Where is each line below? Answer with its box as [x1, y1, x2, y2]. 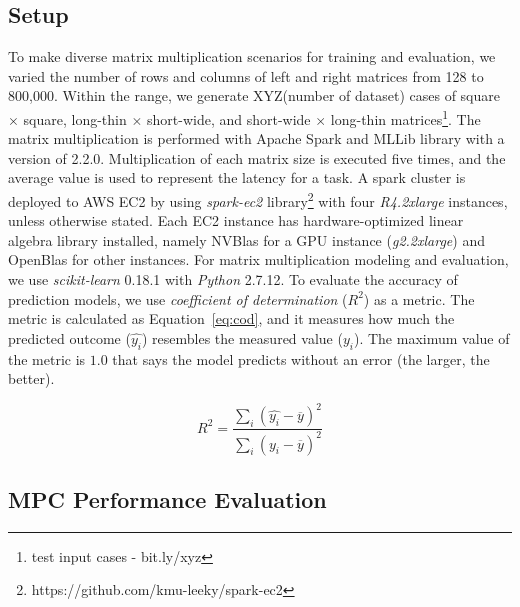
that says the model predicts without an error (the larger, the [112, 348, 490, 369]
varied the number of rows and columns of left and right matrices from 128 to [8, 65, 484, 86]
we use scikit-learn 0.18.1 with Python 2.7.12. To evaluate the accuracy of [8, 269, 458, 290]
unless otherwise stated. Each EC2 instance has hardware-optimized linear [8, 210, 464, 231]
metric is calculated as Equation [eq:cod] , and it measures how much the [8, 308, 455, 329]
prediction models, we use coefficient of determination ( [8, 288, 348, 309]
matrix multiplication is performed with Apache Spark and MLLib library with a [8, 128, 505, 149]
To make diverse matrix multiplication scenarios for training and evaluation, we [8, 46, 496, 67]
